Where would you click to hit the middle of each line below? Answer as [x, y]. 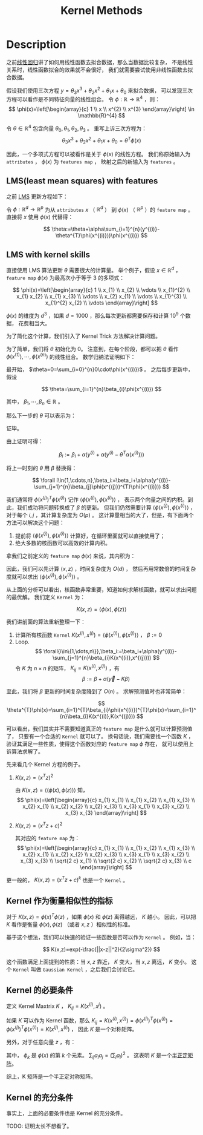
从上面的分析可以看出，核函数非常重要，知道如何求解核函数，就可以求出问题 [101, 590]
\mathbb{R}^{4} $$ [101, 116]
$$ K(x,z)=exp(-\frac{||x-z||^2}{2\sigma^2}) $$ [101, 949]
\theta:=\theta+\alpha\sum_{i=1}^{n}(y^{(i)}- [106, 229]
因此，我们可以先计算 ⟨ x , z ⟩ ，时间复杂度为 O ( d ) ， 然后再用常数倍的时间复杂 [101, 569]
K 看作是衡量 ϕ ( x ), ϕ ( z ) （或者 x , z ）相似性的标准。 [70, 924]
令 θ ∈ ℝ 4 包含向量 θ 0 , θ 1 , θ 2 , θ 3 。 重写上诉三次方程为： [76, 128]
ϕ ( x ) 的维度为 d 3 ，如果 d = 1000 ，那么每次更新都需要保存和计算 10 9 [93, 315]
